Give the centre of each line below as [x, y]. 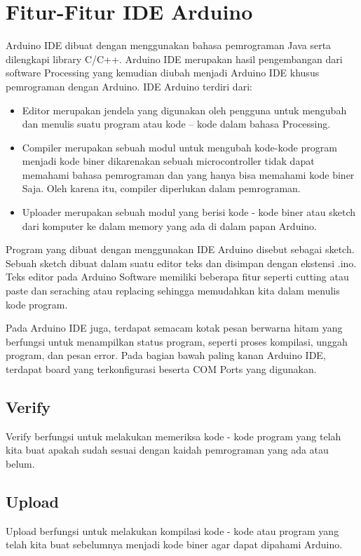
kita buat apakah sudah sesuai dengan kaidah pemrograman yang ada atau [167, 450]
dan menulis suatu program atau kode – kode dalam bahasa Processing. [176, 124]
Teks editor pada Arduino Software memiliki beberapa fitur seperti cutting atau [177, 277]
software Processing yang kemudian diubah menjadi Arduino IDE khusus [163, 73]
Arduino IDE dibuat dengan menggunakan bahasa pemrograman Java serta [169, 45]
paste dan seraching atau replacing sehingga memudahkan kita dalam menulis [173, 291]
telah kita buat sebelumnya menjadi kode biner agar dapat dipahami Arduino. [174, 544]
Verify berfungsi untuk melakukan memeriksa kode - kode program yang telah [173, 436]
